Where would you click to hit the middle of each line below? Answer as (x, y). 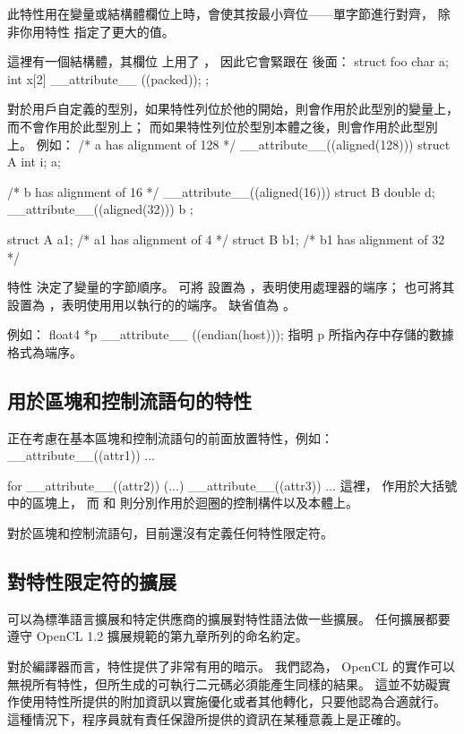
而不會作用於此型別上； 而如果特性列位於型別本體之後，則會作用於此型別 (223, 126)
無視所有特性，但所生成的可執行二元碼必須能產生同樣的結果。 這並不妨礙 (223, 683)
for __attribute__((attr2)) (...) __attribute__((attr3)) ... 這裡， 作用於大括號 (232, 485)
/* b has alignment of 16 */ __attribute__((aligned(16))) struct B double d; (221, 191)
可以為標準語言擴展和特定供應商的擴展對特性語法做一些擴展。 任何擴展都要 (229, 618)
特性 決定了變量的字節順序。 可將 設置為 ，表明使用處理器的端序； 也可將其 (231, 287)
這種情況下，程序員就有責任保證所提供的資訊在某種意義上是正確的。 (208, 718)
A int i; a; (34, 162)
